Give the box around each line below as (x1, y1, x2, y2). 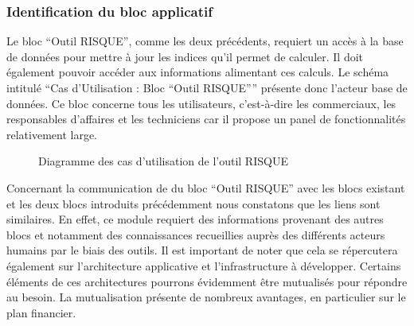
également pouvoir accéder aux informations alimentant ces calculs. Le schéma (6, 64, 389, 80)
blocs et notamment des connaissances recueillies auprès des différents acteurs (6, 226, 385, 243)
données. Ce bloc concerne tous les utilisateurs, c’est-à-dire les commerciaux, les (6, 95, 396, 111)
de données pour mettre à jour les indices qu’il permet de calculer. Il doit (6, 48, 364, 64)
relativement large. (6, 126, 98, 142)
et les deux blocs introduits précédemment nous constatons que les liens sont (6, 195, 381, 212)
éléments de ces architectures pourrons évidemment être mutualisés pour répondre (6, 273, 408, 289)
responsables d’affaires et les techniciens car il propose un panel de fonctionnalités (6, 111, 406, 127)
